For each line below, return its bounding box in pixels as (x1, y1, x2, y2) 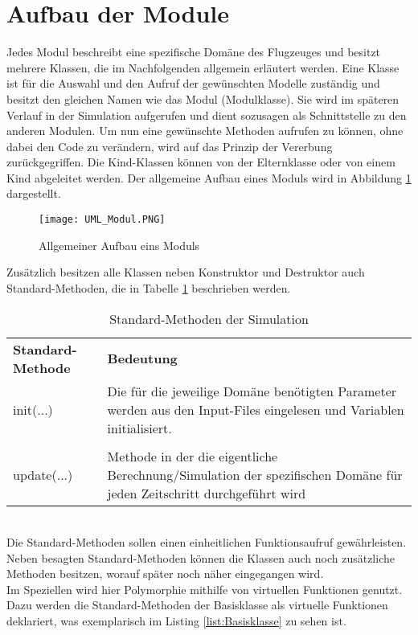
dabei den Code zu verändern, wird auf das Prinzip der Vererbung (6, 137, 333, 154)
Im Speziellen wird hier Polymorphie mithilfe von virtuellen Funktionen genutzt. (6, 580, 403, 597)
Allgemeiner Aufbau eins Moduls (39, 236, 200, 253)
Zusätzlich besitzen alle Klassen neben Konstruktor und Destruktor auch (6, 264, 365, 281)
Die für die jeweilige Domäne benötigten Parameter (107, 381, 397, 400)
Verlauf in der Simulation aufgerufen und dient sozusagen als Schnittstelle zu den (6, 106, 407, 123)
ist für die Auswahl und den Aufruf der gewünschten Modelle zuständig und (6, 75, 380, 92)
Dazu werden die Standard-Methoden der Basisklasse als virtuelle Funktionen (6, 596, 388, 613)
